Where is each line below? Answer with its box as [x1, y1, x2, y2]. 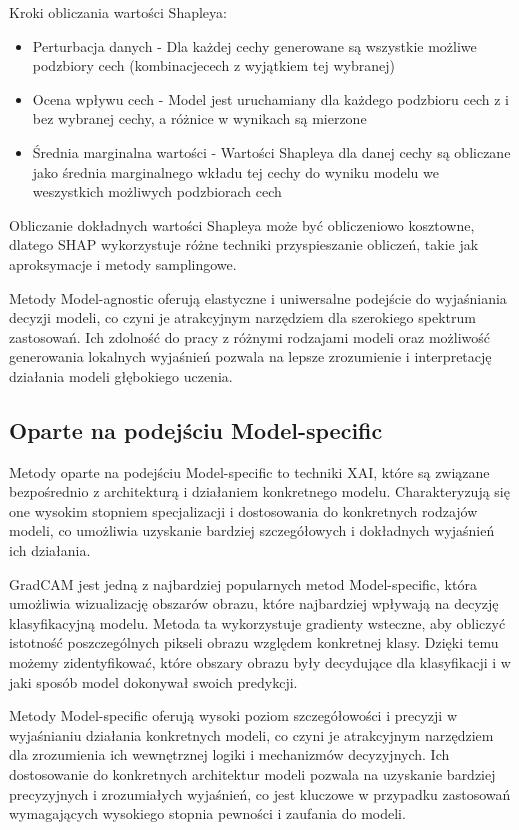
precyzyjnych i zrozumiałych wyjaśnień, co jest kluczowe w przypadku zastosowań [9, 783, 511, 804]
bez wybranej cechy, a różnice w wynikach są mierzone [32, 108, 367, 129]
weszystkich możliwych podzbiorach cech [32, 181, 282, 202]
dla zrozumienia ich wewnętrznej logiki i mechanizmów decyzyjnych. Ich [9, 744, 450, 765]
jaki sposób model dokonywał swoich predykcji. [9, 671, 298, 692]
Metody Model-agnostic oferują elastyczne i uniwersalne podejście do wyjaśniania [9, 287, 507, 308]
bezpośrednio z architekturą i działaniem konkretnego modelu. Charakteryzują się [9, 481, 510, 502]
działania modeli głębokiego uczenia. [9, 365, 233, 386]
